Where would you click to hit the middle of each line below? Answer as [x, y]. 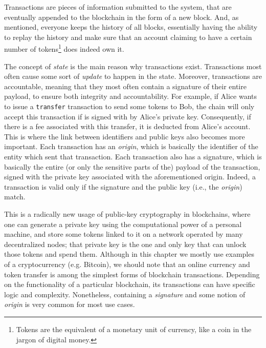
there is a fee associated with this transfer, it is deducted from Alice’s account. [127, 126]
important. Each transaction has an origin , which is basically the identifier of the [131, 146]
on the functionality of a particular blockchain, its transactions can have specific [130, 284]
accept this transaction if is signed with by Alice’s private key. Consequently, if [128, 116]
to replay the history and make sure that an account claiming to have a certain [128, 37]
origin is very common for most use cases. [70, 304]
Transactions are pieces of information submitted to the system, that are [118, 7]
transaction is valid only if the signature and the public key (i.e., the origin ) [123, 186]
